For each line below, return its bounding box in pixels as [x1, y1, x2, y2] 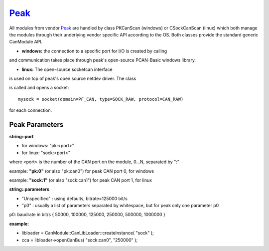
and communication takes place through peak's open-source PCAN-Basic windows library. [9, 57, 196, 63]
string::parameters [9, 186, 50, 192]
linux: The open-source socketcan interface [21, 66, 113, 72]
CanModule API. [9, 39, 43, 45]
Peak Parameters [9, 120, 64, 129]
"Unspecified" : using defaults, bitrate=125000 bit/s [21, 195, 128, 202]
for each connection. [9, 107, 52, 113]
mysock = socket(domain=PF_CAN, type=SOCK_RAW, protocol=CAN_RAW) [18, 96, 184, 102]
